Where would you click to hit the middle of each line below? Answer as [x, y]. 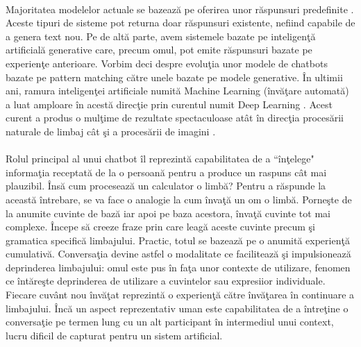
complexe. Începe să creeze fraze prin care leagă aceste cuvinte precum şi [160, 227]
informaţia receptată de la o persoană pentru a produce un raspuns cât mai [166, 172]
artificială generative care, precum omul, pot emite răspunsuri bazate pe [159, 50]
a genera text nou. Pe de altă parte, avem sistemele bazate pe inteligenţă [161, 36]
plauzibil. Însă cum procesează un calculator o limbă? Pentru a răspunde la [166, 186]
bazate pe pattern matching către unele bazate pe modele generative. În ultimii [174, 77]
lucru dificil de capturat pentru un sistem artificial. [114, 335]
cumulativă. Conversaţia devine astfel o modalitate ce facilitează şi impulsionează [178, 254]
